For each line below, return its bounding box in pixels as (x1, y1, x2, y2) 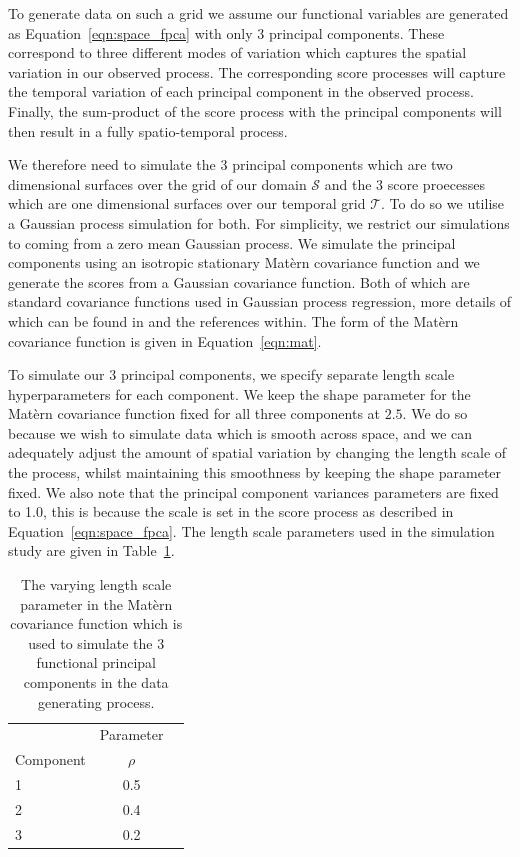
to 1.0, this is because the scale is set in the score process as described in (8, 501, 454, 522)
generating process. (37, 691, 155, 712)
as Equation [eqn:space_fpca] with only (8, 22, 253, 43)
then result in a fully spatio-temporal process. (8, 120, 288, 141)
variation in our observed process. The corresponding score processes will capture (8, 61, 506, 82)
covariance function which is (10, 613, 183, 634)
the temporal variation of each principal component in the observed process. (8, 81, 474, 102)
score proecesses (387, 173, 485, 194)
